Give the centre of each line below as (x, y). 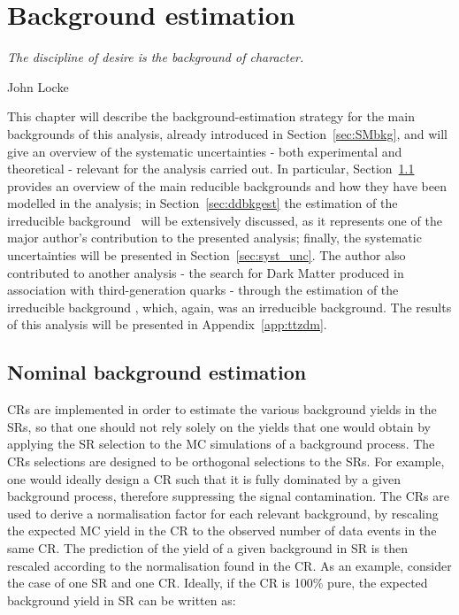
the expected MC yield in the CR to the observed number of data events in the (222, 530)
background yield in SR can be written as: (122, 600)
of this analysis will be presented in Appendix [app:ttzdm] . (167, 324)
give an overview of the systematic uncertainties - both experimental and (205, 151)
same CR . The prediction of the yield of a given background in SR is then (207, 547)
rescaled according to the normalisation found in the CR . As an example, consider (229, 565)
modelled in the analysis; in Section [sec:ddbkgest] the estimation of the (203, 203)
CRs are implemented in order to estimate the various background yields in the (222, 409)
